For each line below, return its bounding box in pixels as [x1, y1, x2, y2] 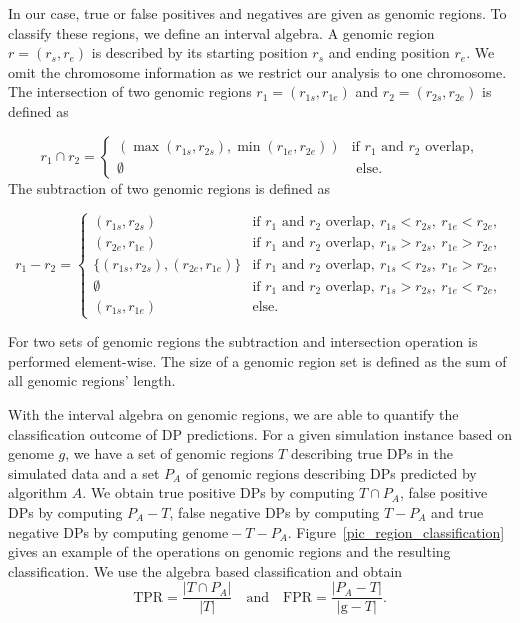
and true [431, 502, 484, 523]
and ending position [328, 42, 450, 63]
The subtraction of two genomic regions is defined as [8, 177, 330, 198]
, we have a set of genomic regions [65, 443, 274, 464]
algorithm [8, 482, 68, 503]
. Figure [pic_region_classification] [287, 521, 505, 542]
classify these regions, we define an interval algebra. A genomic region [8, 22, 435, 43]
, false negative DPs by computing [169, 502, 380, 523]
